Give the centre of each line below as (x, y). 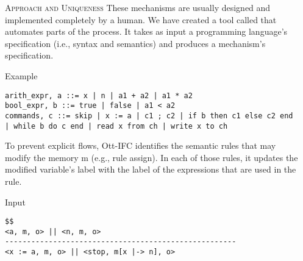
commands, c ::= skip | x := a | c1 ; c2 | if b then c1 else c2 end (149, 116)
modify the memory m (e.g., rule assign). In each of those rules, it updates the (151, 157)
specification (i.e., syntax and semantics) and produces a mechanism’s (135, 43)
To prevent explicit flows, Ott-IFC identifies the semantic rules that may (141, 145)
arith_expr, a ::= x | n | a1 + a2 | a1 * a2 (99, 95)
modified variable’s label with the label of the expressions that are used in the (151, 169)
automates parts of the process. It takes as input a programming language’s (146, 31)
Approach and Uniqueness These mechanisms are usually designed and (138, 7)
